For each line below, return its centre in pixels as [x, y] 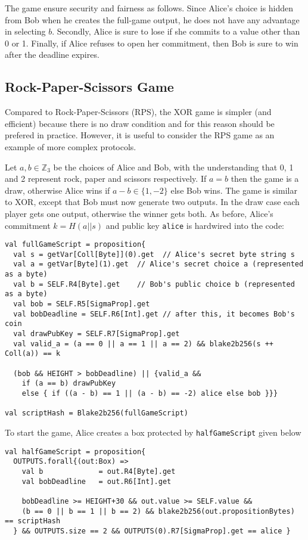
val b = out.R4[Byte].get [99, 471]
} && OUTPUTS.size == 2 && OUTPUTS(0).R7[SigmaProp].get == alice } [152, 531]
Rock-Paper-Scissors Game [89, 87]
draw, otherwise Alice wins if [57, 190]
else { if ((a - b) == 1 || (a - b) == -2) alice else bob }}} [150, 394]
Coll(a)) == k [33, 354]
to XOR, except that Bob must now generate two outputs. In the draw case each [152, 202]
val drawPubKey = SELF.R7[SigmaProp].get [97, 334]
